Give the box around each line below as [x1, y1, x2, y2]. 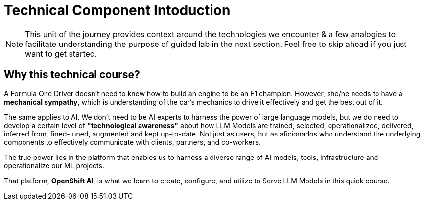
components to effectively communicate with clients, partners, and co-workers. [4, 137, 261, 146]
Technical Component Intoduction [4, 2, 231, 19]
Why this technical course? [4, 68, 140, 81]
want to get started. [25, 48, 97, 59]
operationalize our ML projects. [4, 161, 104, 170]
